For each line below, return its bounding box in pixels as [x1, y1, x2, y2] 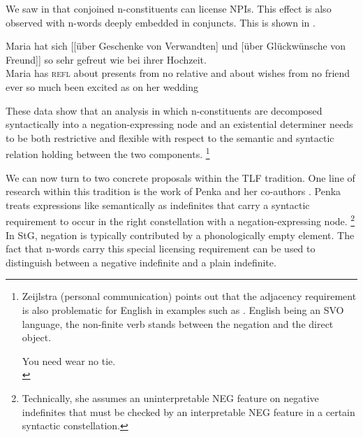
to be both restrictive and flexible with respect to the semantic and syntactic [6, 130, 334, 145]
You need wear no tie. [22, 353, 116, 368]
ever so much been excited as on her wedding [6, 79, 198, 94]
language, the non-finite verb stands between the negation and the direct [22, 316, 334, 331]
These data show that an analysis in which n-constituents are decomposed [6, 103, 323, 117]
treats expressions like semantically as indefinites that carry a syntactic [6, 197, 310, 212]
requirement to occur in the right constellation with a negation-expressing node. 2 [6, 212, 355, 229]
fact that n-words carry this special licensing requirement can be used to [6, 241, 316, 256]
